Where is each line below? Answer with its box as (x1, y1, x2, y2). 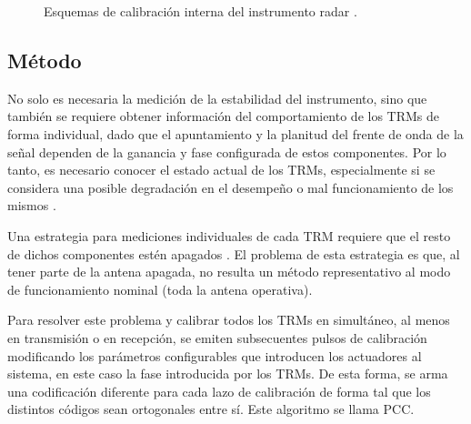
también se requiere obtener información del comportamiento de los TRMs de (7, 106, 440, 126)
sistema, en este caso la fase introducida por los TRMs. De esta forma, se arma (7, 364, 448, 383)
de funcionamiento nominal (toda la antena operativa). (7, 279, 313, 298)
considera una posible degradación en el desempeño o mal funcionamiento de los (7, 177, 454, 197)
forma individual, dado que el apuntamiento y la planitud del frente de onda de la (7, 124, 464, 143)
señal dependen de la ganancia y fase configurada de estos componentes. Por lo (7, 142, 446, 161)
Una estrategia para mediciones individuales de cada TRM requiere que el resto (7, 226, 451, 245)
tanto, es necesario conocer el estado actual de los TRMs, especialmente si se (7, 160, 436, 179)
